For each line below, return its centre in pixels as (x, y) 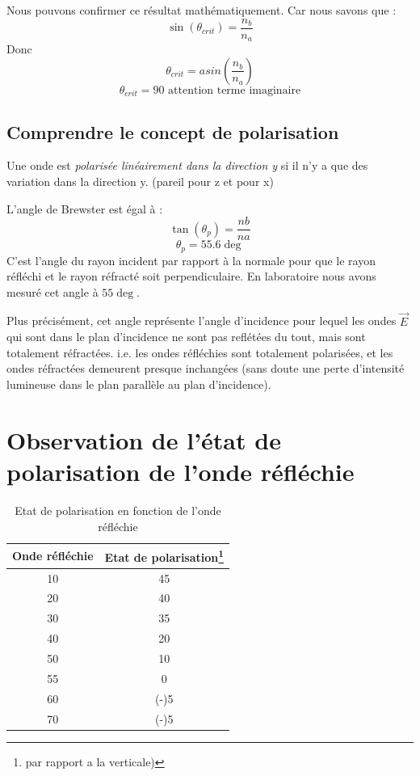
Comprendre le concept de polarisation (173, 131)
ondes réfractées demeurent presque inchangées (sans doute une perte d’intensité (206, 368)
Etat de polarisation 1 (164, 556)
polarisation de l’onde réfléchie (181, 471)
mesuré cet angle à (52, 291)
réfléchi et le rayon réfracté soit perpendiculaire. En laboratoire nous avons (191, 276)
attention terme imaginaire (235, 90)
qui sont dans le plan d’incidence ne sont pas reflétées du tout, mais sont (186, 337)
